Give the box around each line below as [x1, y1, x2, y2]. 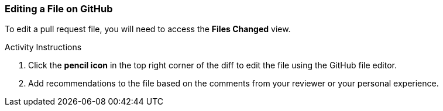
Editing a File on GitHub [5, 3, 113, 15]
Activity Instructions [5, 42, 82, 53]
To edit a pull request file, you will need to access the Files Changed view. [5, 24, 291, 34]
